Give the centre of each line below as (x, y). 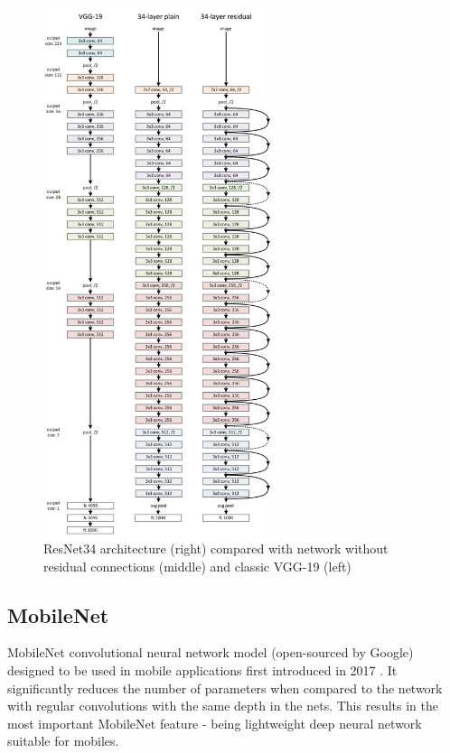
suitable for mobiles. (63, 741)
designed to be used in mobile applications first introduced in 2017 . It (202, 669)
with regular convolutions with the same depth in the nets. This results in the (223, 706)
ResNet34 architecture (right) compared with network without (216, 548)
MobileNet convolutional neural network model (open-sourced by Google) (211, 652)
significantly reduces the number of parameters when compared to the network (225, 688)
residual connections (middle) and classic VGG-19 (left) (197, 566)
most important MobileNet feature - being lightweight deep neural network (215, 723)
